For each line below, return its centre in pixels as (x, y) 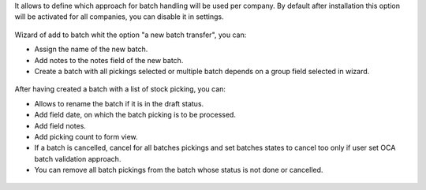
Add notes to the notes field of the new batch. (109, 60)
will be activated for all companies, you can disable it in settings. (119, 17)
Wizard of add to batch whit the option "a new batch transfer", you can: (131, 35)
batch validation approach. (78, 158)
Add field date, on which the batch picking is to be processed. (135, 115)
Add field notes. (60, 125)
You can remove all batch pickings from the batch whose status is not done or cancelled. (179, 170)
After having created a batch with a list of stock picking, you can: (120, 89)
